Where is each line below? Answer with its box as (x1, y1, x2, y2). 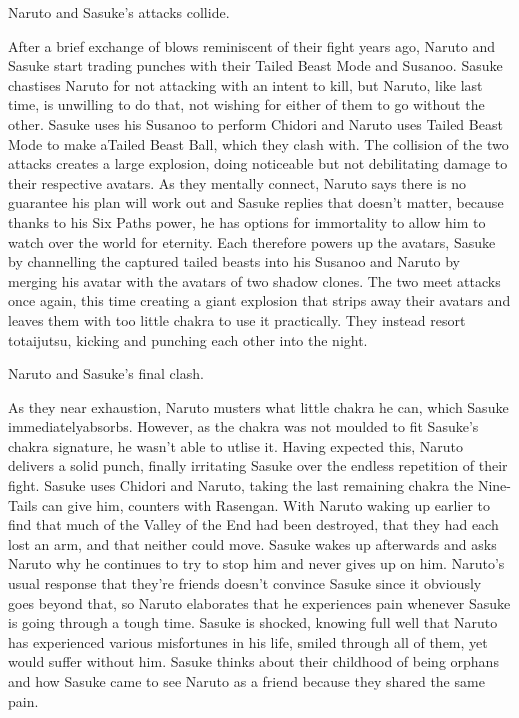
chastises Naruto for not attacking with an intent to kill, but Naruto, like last (8, 74, 483, 95)
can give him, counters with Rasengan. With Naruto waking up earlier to (41, 494, 491, 515)
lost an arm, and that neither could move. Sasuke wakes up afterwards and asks (8, 533, 497, 554)
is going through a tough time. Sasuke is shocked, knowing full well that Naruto (8, 612, 498, 633)
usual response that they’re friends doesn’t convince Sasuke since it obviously (8, 573, 482, 594)
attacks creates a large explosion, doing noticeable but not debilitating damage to (8, 153, 508, 174)
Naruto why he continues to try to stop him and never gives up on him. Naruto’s (8, 553, 505, 574)
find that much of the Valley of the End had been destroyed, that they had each (8, 514, 499, 535)
